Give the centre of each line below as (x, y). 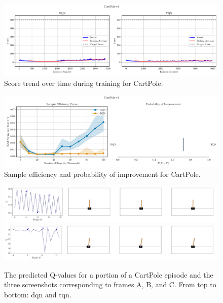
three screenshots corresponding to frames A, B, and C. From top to (110, 284)
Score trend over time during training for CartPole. (84, 83)
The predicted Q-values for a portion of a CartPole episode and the (109, 274)
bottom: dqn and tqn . (38, 294)
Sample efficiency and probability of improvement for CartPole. (102, 174)
